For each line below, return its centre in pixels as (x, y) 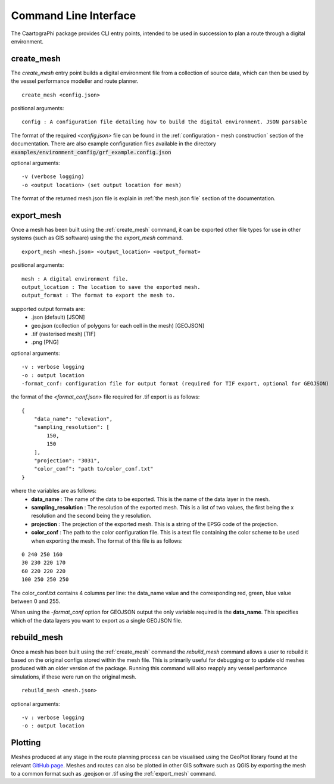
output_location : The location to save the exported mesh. (111, 287)
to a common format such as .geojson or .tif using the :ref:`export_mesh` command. (114, 774)
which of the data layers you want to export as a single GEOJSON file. (97, 620)
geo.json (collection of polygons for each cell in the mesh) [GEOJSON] (118, 325)
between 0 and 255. (36, 601)
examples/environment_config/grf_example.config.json (91, 152)
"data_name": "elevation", (73, 419)
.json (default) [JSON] (58, 317)
